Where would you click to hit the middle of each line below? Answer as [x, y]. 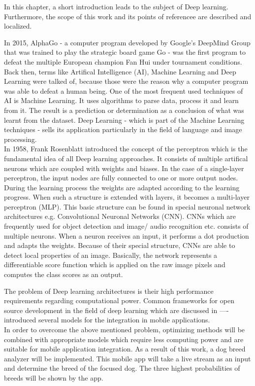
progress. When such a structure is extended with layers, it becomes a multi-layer [127, 197]
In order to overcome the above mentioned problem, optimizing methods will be [125, 329]
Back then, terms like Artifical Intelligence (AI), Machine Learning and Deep [120, 71]
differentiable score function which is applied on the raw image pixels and [115, 264]
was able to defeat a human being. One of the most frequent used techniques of [124, 90]
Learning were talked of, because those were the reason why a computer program [126, 81]
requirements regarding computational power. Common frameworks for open [119, 300]
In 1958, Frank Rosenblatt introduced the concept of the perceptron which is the [126, 149]
